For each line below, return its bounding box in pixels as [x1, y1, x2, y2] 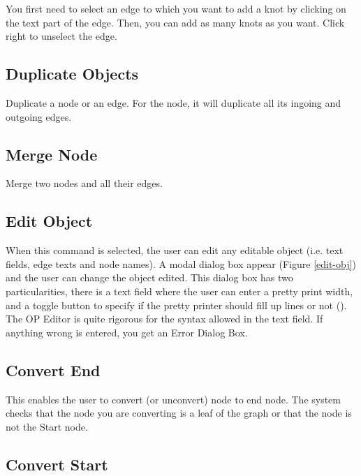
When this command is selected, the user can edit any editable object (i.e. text [6, 243, 344, 258]
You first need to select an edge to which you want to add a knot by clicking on [6, 1, 346, 15]
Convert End [6, 359, 101, 380]
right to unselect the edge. [6, 29, 117, 43]
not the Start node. [6, 419, 88, 433]
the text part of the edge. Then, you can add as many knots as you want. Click [6, 15, 345, 29]
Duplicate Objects [6, 63, 139, 84]
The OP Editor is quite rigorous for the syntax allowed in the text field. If [6, 311, 323, 326]
